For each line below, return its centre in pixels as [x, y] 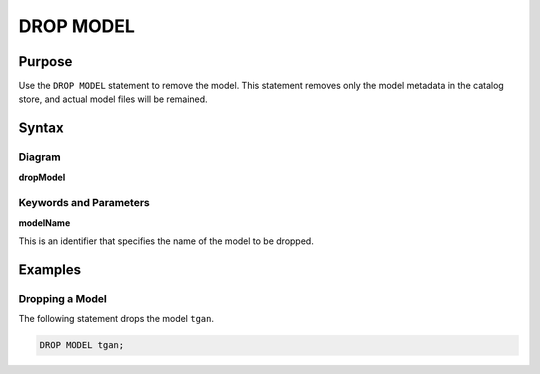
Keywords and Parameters [84, 203]
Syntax [41, 128]
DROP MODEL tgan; [82, 345]
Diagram [39, 157]
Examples [50, 269]
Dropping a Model [62, 298]
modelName [44, 222]
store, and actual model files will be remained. [113, 99]
